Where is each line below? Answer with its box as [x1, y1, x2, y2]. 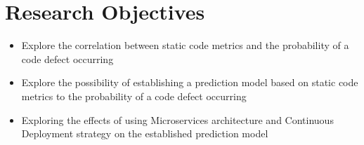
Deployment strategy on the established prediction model [21, 126, 268, 141]
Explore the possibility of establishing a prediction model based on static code [21, 75, 358, 90]
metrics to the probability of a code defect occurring [21, 88, 247, 103]
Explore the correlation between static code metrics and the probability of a [21, 38, 349, 53]
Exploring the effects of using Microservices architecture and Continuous [21, 112, 334, 127]
